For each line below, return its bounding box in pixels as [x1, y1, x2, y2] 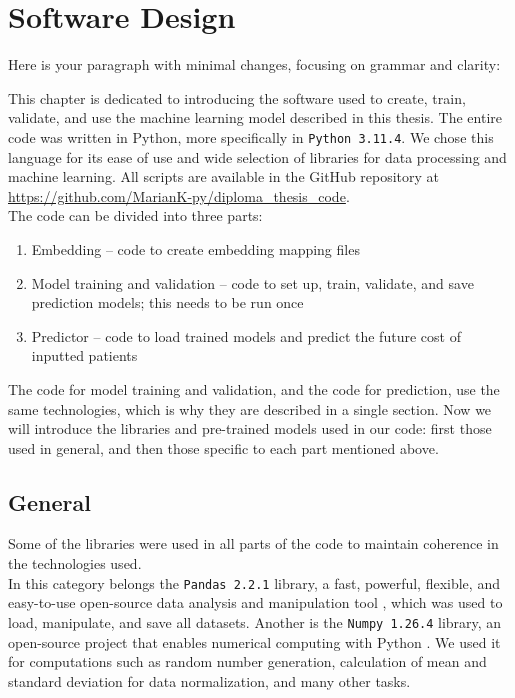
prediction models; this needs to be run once [31, 292, 304, 313]
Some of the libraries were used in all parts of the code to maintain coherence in [8, 533, 499, 554]
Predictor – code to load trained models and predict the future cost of [31, 325, 461, 346]
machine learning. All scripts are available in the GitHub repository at [8, 166, 440, 187]
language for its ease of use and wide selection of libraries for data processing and [8, 146, 507, 167]
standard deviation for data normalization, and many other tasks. [8, 670, 411, 691]
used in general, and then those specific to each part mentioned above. [8, 437, 439, 458]
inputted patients [31, 345, 138, 366]
